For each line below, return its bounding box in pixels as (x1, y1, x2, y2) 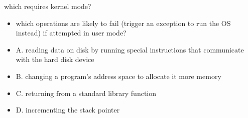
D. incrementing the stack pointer (16, 104, 120, 115)
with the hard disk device (16, 54, 94, 64)
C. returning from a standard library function (16, 87, 157, 98)
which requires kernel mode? (4, 1, 91, 11)
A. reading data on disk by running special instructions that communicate (16, 44, 244, 54)
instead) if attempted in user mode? (16, 27, 127, 38)
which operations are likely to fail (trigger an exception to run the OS (16, 17, 231, 28)
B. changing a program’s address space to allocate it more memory (16, 70, 221, 81)
